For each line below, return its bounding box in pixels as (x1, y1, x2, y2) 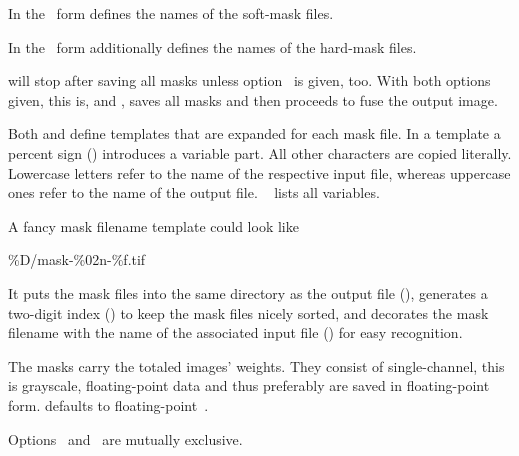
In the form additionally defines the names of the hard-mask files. (8, 36, 417, 57)
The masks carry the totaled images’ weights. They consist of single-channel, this (8, 355, 505, 376)
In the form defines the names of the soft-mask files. (8, 3, 334, 23)
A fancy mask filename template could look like (8, 215, 299, 236)
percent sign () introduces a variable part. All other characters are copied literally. (8, 142, 512, 163)
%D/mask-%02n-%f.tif (8, 249, 146, 270)
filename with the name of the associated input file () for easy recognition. (8, 322, 463, 343)
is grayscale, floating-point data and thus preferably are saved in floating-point (8, 375, 490, 396)
